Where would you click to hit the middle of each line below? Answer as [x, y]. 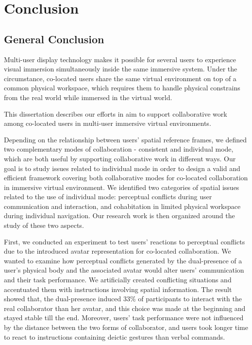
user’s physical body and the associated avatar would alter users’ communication [124, 270]
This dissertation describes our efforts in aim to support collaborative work [116, 113]
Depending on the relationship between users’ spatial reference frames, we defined [126, 139]
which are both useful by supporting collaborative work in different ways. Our [120, 158]
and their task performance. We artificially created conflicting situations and [118, 280]
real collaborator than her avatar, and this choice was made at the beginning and [125, 308]
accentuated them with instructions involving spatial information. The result [118, 289]
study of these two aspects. [44, 225]
